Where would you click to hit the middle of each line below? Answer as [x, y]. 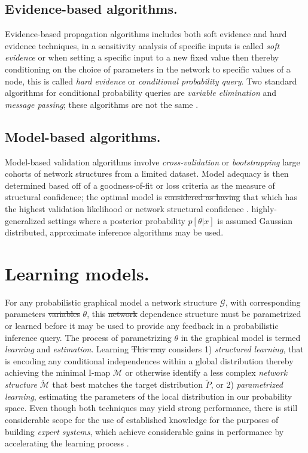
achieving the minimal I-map [58, 372]
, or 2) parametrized [247, 384]
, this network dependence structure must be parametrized [194, 314]
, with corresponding [263, 302]
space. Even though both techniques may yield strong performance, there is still [151, 408]
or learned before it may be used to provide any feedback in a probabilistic [142, 326]
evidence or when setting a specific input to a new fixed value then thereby [142, 57]
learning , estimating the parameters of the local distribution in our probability [149, 396]
